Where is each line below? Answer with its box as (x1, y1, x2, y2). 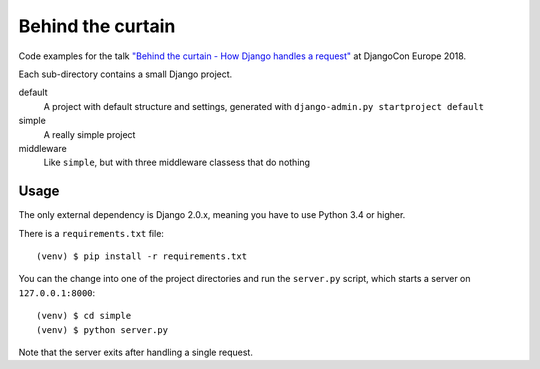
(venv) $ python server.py (36, 324, 169, 335)
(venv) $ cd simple (36, 310, 132, 322)
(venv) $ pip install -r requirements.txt (36, 250, 248, 262)
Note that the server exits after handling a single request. (18, 346, 254, 358)
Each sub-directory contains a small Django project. (18, 68, 233, 80)
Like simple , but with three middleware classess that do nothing (43, 156, 310, 169)
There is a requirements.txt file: (18, 227, 165, 239)
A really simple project (43, 128, 136, 140)
